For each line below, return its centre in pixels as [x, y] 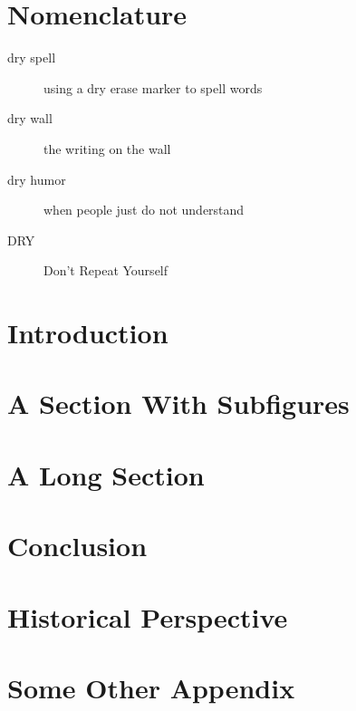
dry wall [30, 118]
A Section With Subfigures [178, 404]
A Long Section [106, 474]
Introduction [88, 333]
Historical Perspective [148, 616]
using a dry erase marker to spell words [153, 87]
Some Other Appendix [151, 687]
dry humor [37, 179]
